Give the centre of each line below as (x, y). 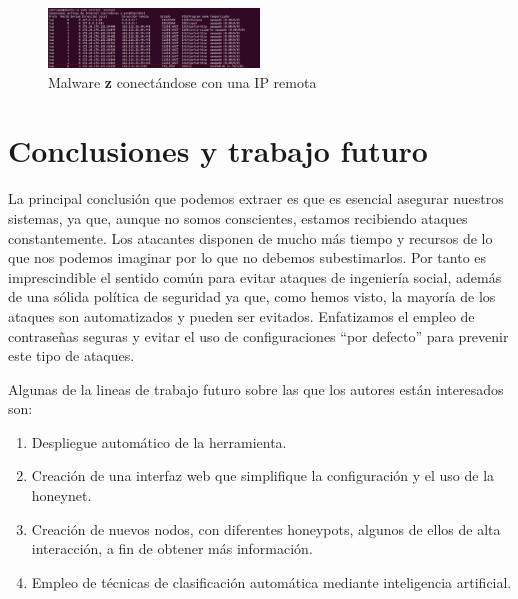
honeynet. (61, 495)
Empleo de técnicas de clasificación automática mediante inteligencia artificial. (271, 581)
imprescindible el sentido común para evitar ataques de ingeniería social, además (255, 276)
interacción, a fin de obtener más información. (172, 548)
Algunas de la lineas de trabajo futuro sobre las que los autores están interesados (256, 388)
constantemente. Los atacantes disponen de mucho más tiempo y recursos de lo (250, 237)
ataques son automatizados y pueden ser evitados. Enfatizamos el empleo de (241, 315)
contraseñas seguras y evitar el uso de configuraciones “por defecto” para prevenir (258, 335)
